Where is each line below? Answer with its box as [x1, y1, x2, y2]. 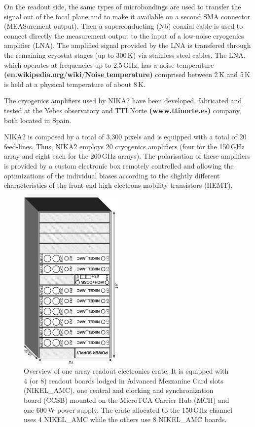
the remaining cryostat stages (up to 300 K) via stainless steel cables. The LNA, [4, 49, 246, 60]
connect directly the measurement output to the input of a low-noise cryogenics [4, 30, 244, 41]
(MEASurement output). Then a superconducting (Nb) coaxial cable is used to [4, 21, 243, 31]
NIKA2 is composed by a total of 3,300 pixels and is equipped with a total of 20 [4, 131, 247, 142]
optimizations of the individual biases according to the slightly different [4, 170, 220, 180]
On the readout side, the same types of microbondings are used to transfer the [4, 1, 241, 11]
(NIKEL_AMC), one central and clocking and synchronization [24, 385, 214, 395]
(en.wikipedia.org [4, 69, 64, 80]
